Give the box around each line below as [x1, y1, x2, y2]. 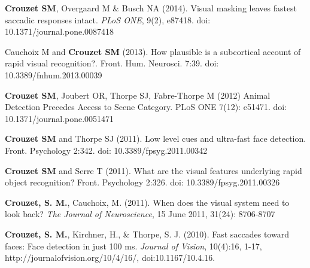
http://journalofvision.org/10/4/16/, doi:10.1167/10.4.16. [5, 251, 215, 264]
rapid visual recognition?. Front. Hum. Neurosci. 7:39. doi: [5, 57, 219, 69]
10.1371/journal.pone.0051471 [5, 112, 114, 124]
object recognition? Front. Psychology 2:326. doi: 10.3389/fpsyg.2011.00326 [5, 176, 280, 188]
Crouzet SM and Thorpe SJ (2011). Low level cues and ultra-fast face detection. [5, 132, 306, 145]
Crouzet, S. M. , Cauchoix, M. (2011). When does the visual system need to [5, 196, 290, 208]
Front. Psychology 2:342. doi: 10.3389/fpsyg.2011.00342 [5, 144, 208, 156]
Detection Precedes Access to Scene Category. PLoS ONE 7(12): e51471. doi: [5, 100, 287, 113]
